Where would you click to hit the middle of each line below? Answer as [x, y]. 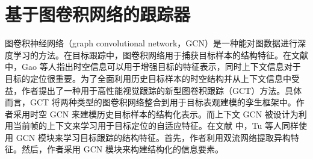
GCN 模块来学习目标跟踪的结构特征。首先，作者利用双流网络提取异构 [153, 137]
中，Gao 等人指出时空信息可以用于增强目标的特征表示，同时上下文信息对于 [153, 67]
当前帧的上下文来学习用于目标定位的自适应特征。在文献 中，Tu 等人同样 [156, 126]
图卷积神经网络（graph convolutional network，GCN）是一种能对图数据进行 [151, 43]
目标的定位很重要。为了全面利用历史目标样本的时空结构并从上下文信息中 [148, 78]
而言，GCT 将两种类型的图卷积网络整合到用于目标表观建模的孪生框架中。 [150, 102]
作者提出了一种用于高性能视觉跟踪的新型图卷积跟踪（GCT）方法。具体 [162, 90]
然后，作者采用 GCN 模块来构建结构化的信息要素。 [122, 149]
